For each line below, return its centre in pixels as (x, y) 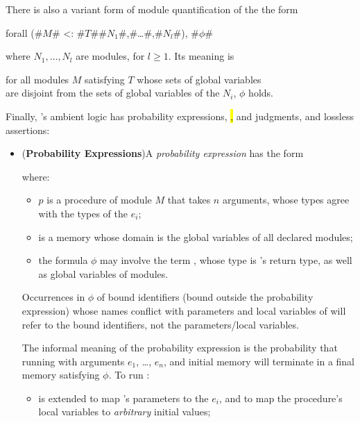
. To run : (129, 375)
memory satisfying (61, 375)
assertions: (28, 130)
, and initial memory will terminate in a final (259, 361)
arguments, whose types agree (286, 200)
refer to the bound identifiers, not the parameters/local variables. (160, 324)
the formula (63, 260)
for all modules (37, 79)
